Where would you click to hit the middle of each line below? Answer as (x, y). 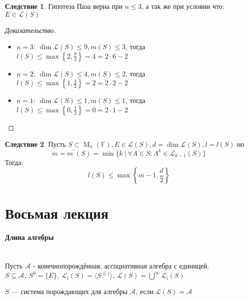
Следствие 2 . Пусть (35, 144)
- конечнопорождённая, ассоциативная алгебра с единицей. (121, 266)
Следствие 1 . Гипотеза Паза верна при (64, 6)
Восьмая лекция (57, 213)
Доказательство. (31, 30)
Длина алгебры (30, 237)
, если (144, 291)
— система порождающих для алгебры (70, 291)
